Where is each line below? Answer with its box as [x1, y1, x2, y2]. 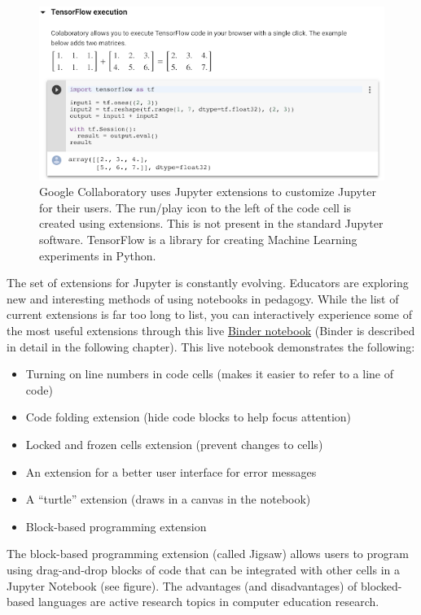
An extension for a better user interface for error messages [25, 463, 317, 480]
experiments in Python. [39, 246, 156, 264]
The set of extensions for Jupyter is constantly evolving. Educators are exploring [7, 274, 409, 291]
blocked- [360, 577, 402, 594]
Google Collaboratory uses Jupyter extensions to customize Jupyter [39, 183, 377, 200]
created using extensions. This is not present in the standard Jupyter [39, 215, 384, 232]
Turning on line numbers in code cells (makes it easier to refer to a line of [25, 365, 393, 382]
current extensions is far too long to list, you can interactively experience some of [7, 306, 412, 323]
